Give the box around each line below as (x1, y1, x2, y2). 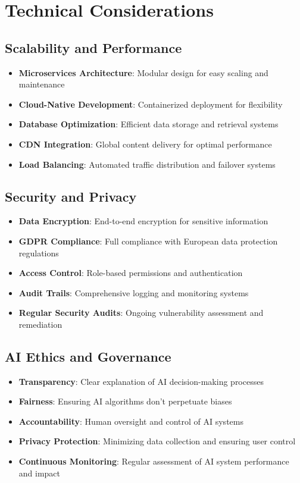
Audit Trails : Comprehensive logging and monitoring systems (18, 286, 249, 299)
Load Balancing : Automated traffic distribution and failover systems (18, 158, 276, 170)
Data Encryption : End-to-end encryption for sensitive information (18, 215, 268, 227)
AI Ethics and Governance (5, 347, 171, 365)
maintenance (18, 78, 65, 90)
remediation (18, 318, 62, 330)
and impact (18, 466, 61, 479)
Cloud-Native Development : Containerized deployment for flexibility (18, 98, 283, 110)
